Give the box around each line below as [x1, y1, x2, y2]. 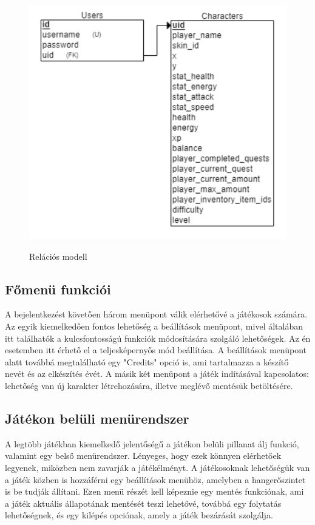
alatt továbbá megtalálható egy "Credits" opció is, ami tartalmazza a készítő [5, 355, 289, 368]
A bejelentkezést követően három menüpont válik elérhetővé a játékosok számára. [5, 308, 308, 320]
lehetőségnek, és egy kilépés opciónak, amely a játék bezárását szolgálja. [5, 509, 273, 521]
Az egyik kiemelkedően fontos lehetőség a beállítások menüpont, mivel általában [5, 319, 303, 332]
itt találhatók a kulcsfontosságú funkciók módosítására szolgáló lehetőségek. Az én [5, 331, 311, 344]
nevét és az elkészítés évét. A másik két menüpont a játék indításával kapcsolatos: [5, 367, 309, 380]
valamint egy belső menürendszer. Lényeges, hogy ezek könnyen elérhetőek [5, 449, 282, 462]
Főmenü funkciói [5, 279, 111, 298]
